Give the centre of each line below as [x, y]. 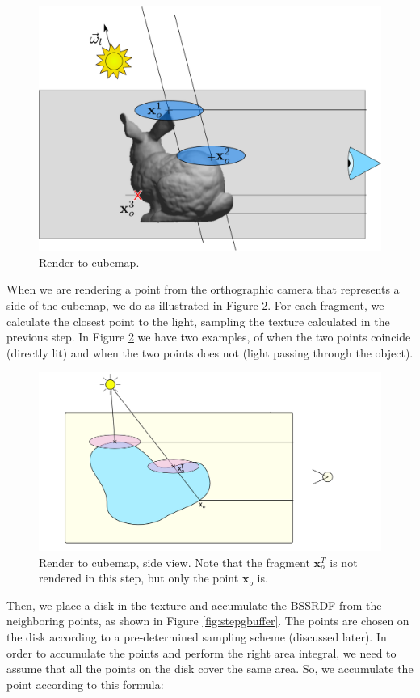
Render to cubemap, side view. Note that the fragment [174, 562]
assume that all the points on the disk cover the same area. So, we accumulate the [210, 668]
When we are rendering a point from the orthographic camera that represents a [203, 289]
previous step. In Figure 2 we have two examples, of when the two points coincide [209, 337]
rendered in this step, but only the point [139, 578]
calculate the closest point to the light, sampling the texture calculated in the [198, 321]
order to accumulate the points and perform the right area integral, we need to [202, 652]
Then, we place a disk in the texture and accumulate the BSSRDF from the [194, 605]
